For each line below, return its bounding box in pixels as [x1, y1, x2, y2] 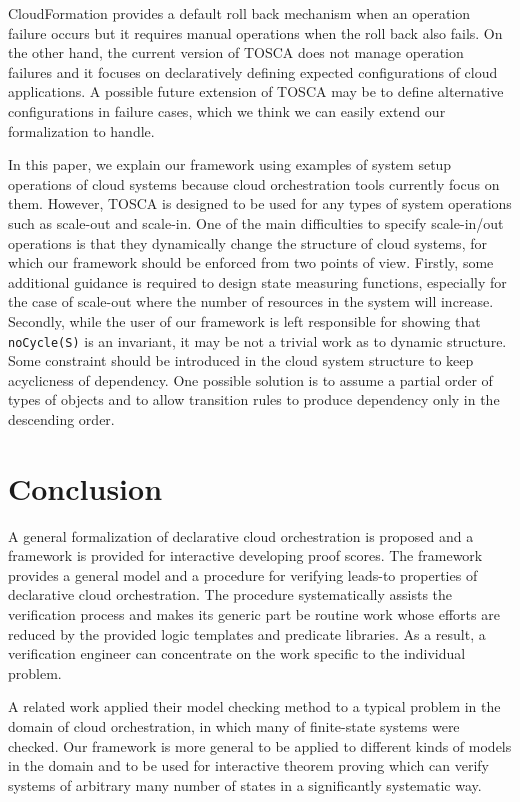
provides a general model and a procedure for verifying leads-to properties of [8, 564, 478, 585]
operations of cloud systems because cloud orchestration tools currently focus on [8, 173, 500, 194]
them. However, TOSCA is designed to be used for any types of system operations [8, 193, 512, 214]
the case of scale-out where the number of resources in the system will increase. [8, 291, 494, 312]
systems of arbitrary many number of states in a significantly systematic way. [8, 774, 482, 795]
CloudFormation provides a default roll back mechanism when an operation [8, 3, 471, 23]
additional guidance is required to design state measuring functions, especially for [8, 271, 507, 292]
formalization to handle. [8, 120, 155, 141]
